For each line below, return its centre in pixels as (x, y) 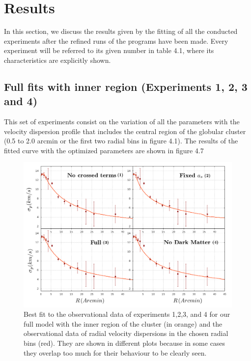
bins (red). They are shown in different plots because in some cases (125, 343)
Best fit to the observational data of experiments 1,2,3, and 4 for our (127, 314)
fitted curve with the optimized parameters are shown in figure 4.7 (104, 150)
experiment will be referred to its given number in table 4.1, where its (109, 50)
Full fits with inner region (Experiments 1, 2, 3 (126, 86)
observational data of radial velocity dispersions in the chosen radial (126, 333)
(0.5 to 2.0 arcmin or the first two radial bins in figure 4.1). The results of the (121, 141)
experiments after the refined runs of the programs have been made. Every (116, 41)
